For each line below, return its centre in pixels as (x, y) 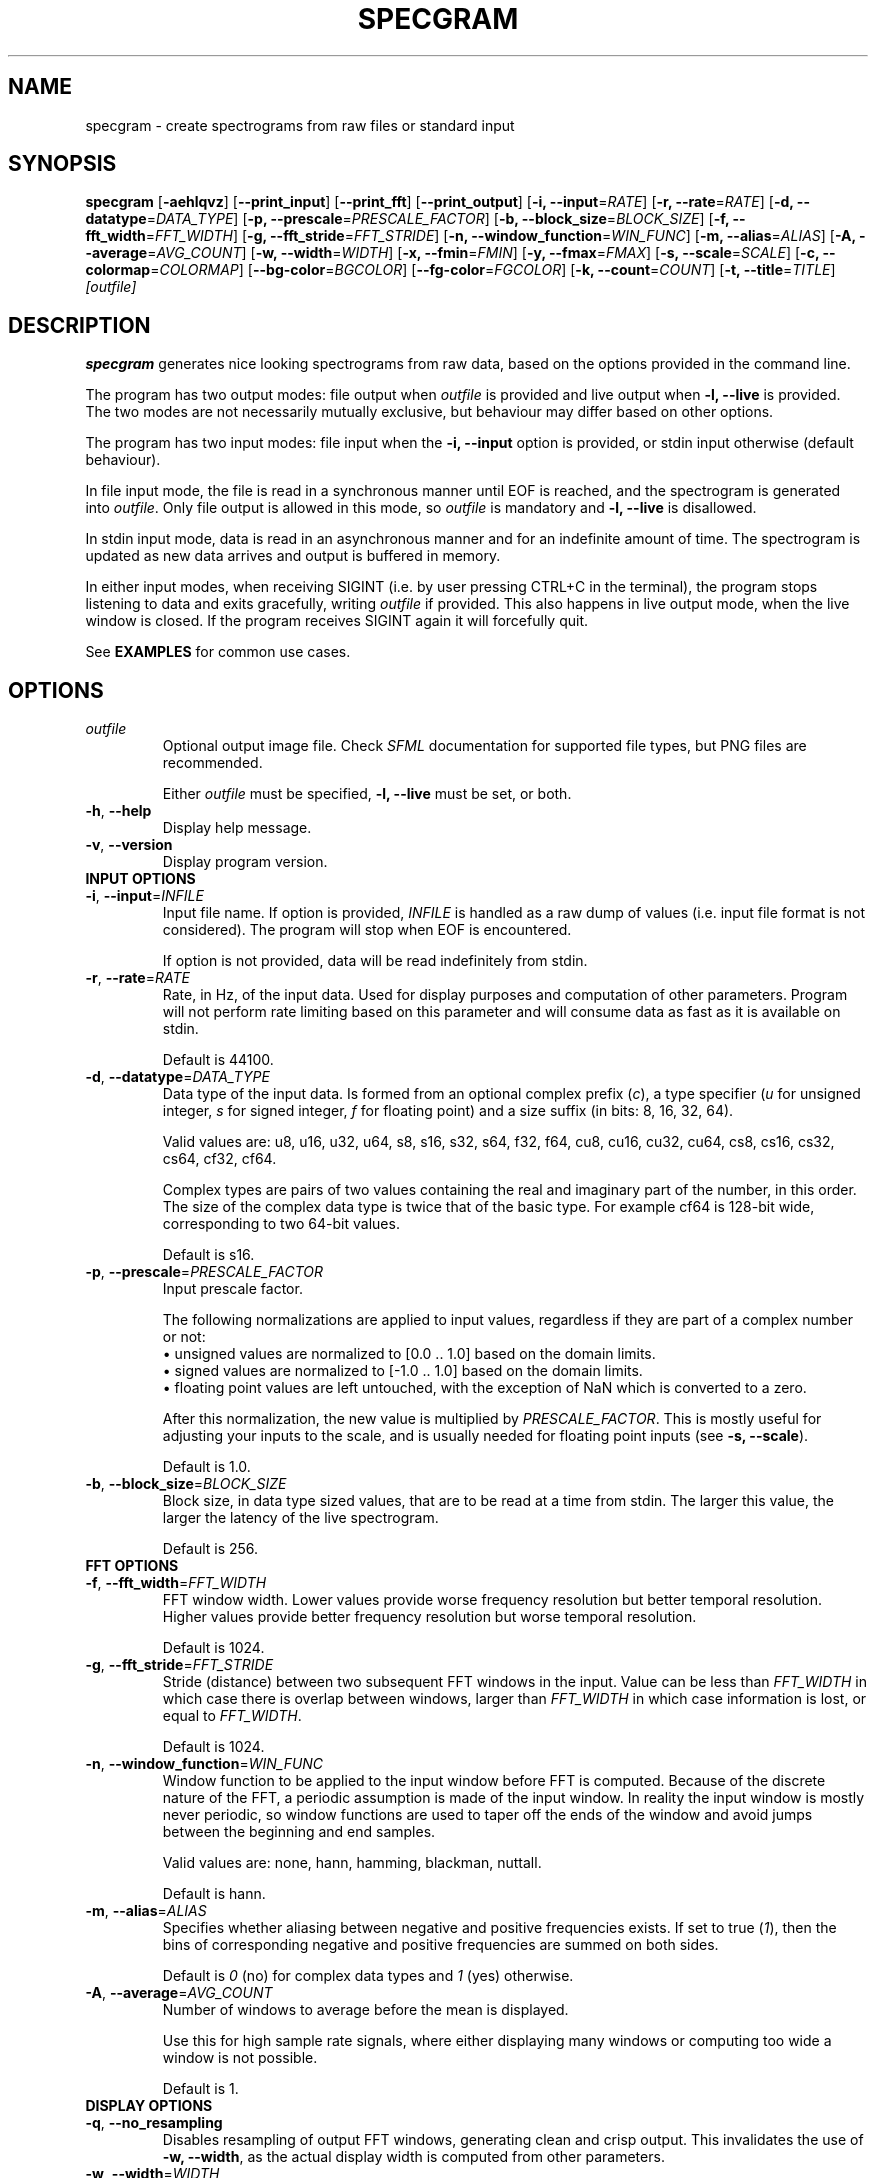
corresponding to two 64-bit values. (281, 1224)
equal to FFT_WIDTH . (232, 1716)
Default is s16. (208, 1255)
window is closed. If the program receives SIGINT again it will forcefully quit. (336, 621)
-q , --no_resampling (154, 2123)
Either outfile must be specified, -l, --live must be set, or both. (367, 794)
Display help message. (237, 828)
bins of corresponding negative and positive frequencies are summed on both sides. (440, 1945)
